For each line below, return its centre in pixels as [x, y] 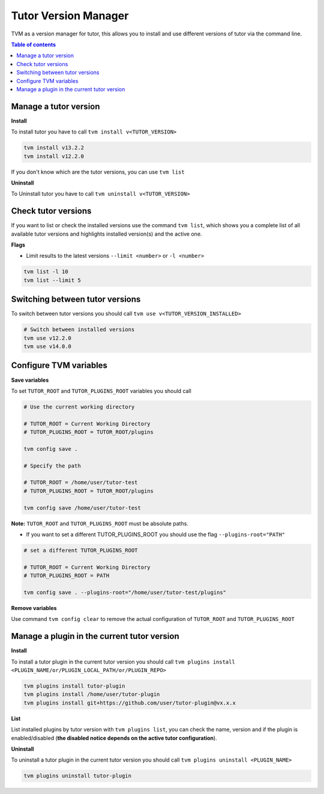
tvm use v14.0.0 [48, 347]
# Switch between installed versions [79, 330]
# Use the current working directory [79, 407]
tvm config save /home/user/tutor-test [82, 508]
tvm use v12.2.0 [48, 338]
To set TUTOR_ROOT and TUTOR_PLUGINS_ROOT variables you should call [101, 391]
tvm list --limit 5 [52, 280]
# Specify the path [52, 466]
